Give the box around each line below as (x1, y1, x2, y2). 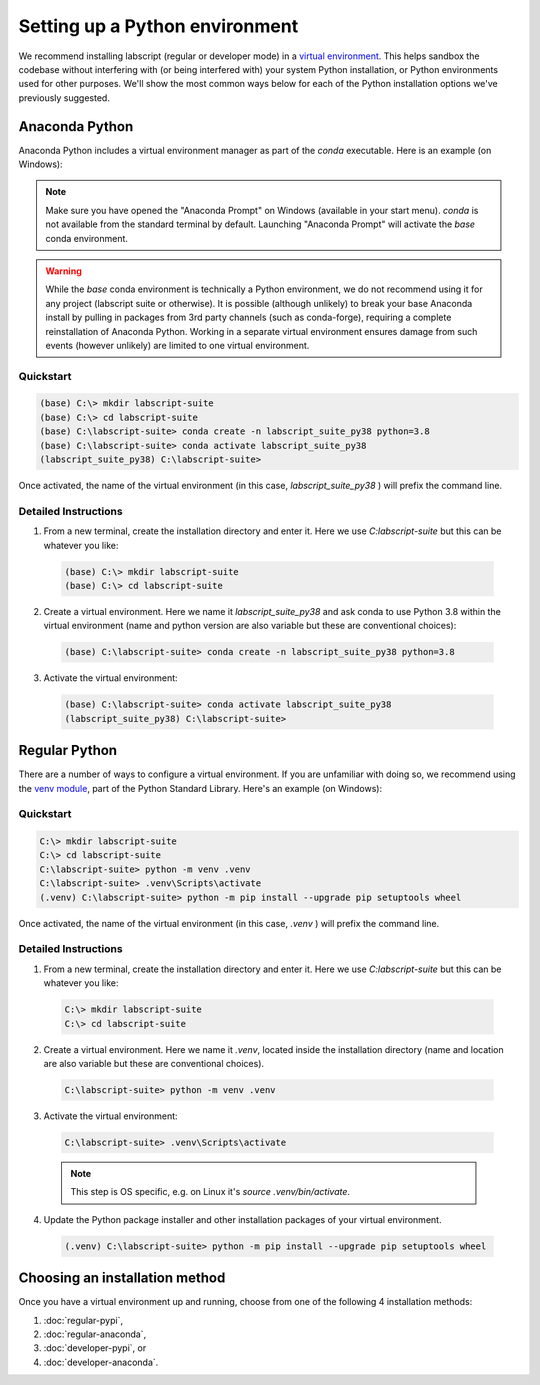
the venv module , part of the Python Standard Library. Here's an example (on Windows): (18, 782, 383, 794)
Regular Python (18, 742, 118, 759)
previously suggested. (18, 91, 110, 104)
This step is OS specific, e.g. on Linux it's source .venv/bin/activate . (70, 1186, 350, 1198)
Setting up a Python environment (18, 15, 299, 37)
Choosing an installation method (18, 1270, 226, 1287)
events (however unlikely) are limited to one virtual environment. (45, 339, 310, 351)
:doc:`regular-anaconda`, (43, 1328, 147, 1340)
